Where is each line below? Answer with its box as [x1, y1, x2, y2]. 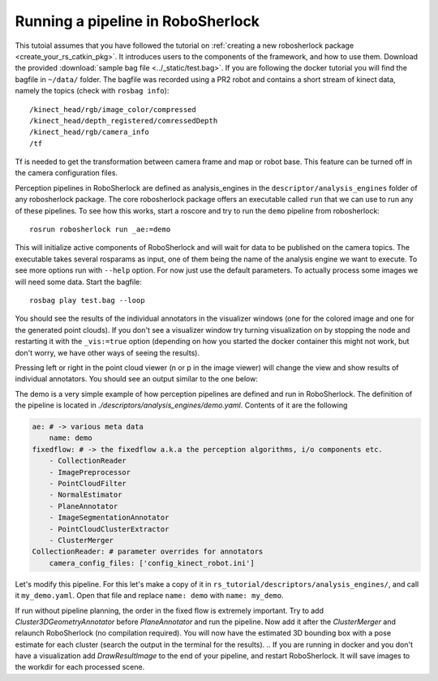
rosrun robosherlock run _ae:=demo [29, 225, 171, 235]
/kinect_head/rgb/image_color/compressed [29, 105, 196, 114]
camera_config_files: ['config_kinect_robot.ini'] [49, 558, 255, 567]
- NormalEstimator [49, 490, 122, 499]
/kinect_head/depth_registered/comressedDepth [29, 116, 218, 125]
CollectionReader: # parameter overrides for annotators [32, 547, 264, 556]
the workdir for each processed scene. [15, 662, 145, 672]
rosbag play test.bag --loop [29, 295, 145, 304]
